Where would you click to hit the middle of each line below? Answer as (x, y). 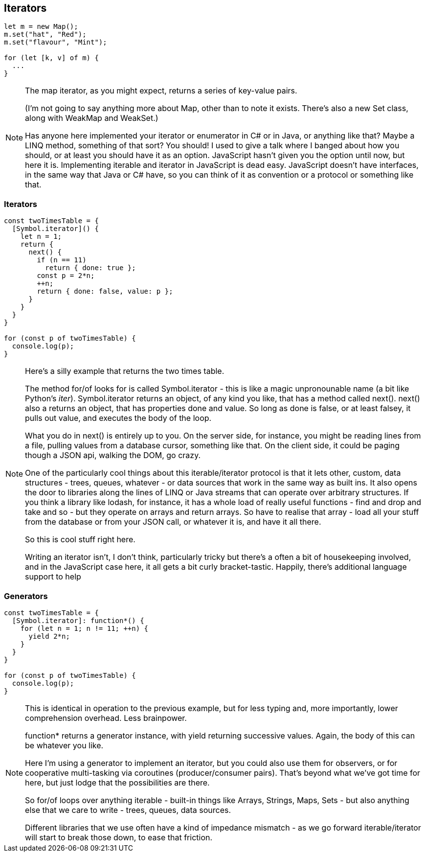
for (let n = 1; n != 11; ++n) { (84, 628)
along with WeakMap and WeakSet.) (92, 118)
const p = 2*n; (66, 276)
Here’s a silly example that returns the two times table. (125, 371)
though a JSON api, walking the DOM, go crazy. (113, 455)
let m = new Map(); (41, 27)
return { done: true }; (90, 268)
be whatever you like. (64, 745)
